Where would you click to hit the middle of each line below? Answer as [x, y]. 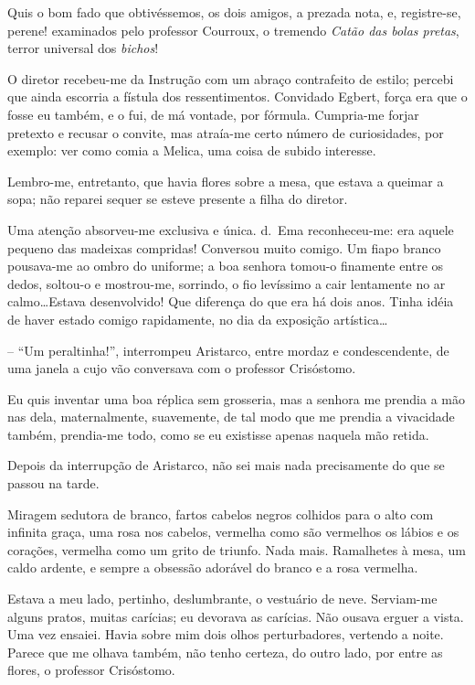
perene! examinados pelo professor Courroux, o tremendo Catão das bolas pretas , [233, 30]
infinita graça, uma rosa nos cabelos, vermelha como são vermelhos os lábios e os [233, 532]
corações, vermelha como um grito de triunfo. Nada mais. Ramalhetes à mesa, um [237, 549]
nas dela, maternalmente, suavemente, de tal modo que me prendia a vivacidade [231, 417]
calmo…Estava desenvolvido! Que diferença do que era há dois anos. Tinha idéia [231, 301]
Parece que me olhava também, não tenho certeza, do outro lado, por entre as [225, 652]
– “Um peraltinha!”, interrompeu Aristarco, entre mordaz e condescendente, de [228, 350]
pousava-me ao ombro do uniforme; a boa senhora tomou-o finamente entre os [226, 266]
